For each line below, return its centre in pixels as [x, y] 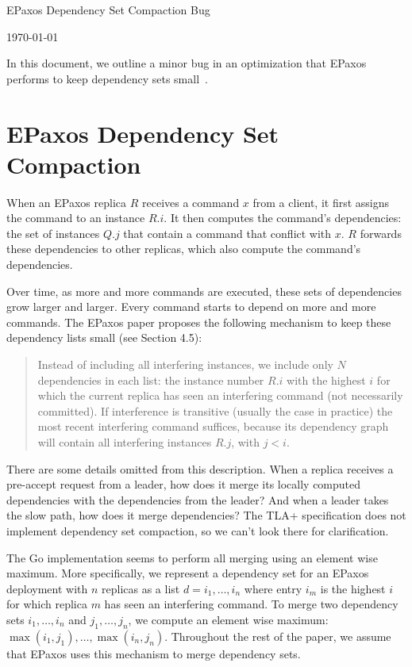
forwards [381, 233]
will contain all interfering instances [125, 442]
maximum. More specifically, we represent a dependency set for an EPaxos [188, 573]
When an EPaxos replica [67, 202]
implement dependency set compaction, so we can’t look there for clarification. [198, 530]
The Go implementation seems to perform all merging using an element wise [192, 557]
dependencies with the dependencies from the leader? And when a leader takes [198, 499]
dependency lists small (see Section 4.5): [104, 337]
